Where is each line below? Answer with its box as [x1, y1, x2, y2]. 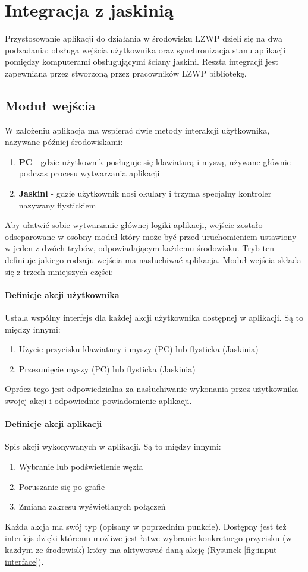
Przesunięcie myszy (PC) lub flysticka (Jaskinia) [18, 362, 196, 375]
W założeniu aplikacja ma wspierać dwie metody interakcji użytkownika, [5, 124, 270, 136]
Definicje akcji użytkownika [5, 288, 120, 301]
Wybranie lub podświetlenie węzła [18, 460, 143, 472]
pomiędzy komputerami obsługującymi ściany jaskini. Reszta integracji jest [5, 55, 278, 68]
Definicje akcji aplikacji [5, 418, 102, 430]
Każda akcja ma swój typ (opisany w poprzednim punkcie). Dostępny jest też [5, 520, 287, 532]
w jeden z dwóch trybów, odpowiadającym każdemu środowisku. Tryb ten [5, 242, 274, 254]
